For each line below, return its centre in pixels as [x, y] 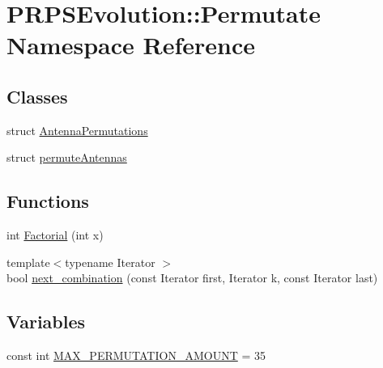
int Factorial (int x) [55, 235]
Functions [48, 201]
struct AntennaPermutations [77, 130]
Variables [46, 321]
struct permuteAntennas [67, 157]
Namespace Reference [131, 45]
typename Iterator [110, 262]
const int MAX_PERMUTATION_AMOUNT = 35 [136, 355]
